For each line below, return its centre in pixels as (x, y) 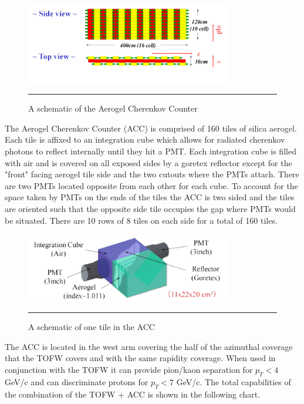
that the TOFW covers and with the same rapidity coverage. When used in (140, 358)
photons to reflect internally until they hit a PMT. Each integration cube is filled (151, 151)
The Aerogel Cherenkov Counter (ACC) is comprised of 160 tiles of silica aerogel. (151, 128)
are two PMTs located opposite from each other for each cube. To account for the (151, 185)
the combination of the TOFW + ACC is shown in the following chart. (133, 394)
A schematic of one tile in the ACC (92, 327)
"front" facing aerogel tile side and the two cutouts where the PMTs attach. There (152, 174)
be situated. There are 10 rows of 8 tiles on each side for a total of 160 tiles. (141, 220)
